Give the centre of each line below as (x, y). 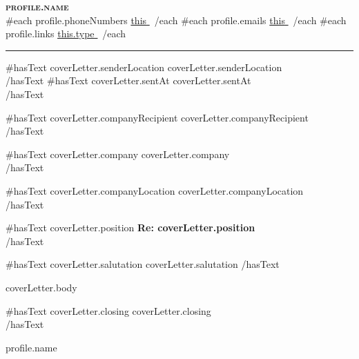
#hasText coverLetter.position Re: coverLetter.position (130, 227)
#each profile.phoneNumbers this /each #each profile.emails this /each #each (176, 20)
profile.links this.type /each (66, 33)
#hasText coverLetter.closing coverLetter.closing (108, 310)
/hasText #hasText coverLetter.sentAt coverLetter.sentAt (128, 80)
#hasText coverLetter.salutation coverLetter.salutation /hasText (143, 264)
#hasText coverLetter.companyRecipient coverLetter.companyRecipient (157, 117)
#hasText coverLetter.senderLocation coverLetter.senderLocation (144, 67)
